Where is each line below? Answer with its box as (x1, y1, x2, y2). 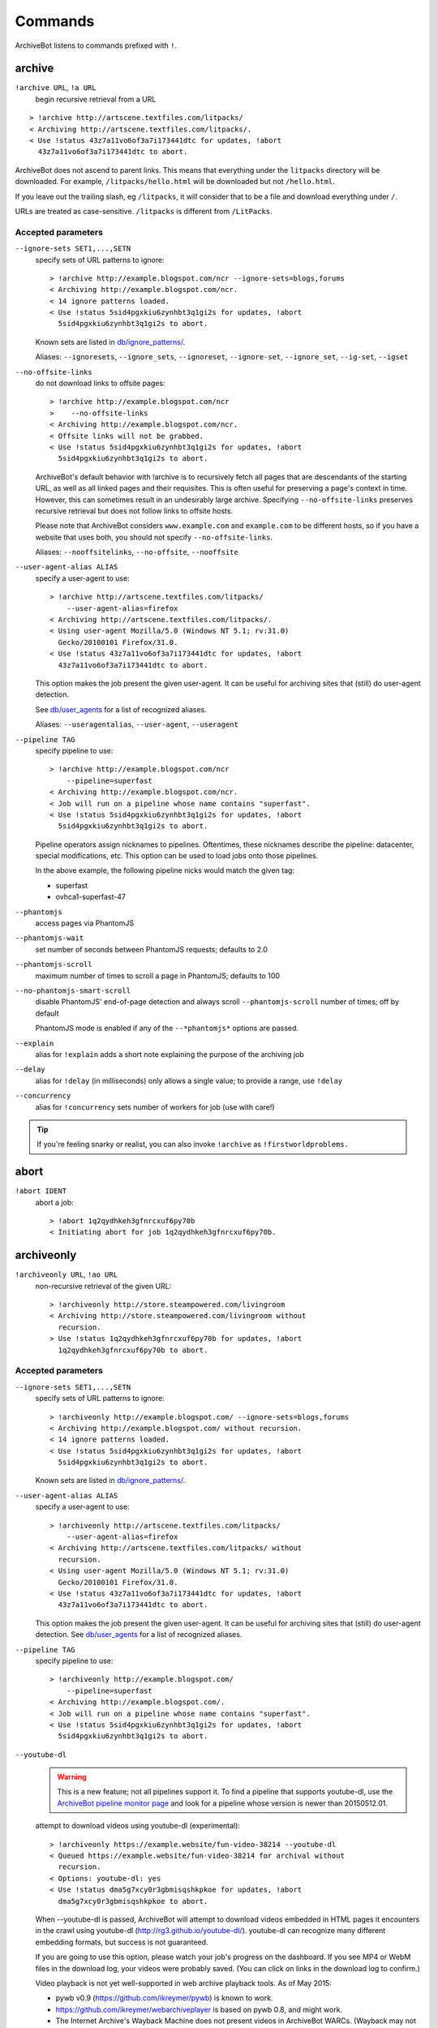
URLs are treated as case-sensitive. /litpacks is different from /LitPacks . (15, 206, 273, 216)
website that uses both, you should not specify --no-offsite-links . (35, 532, 273, 542)
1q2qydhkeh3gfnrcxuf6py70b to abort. (58, 1345, 208, 1355)
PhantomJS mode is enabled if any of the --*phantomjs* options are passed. (35, 1023, 299, 1033)
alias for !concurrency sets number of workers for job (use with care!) (35, 1102, 275, 1111)
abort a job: (35, 1197, 75, 1207)
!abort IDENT (15, 1187, 67, 1196)
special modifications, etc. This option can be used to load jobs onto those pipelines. (35, 851, 319, 861)
